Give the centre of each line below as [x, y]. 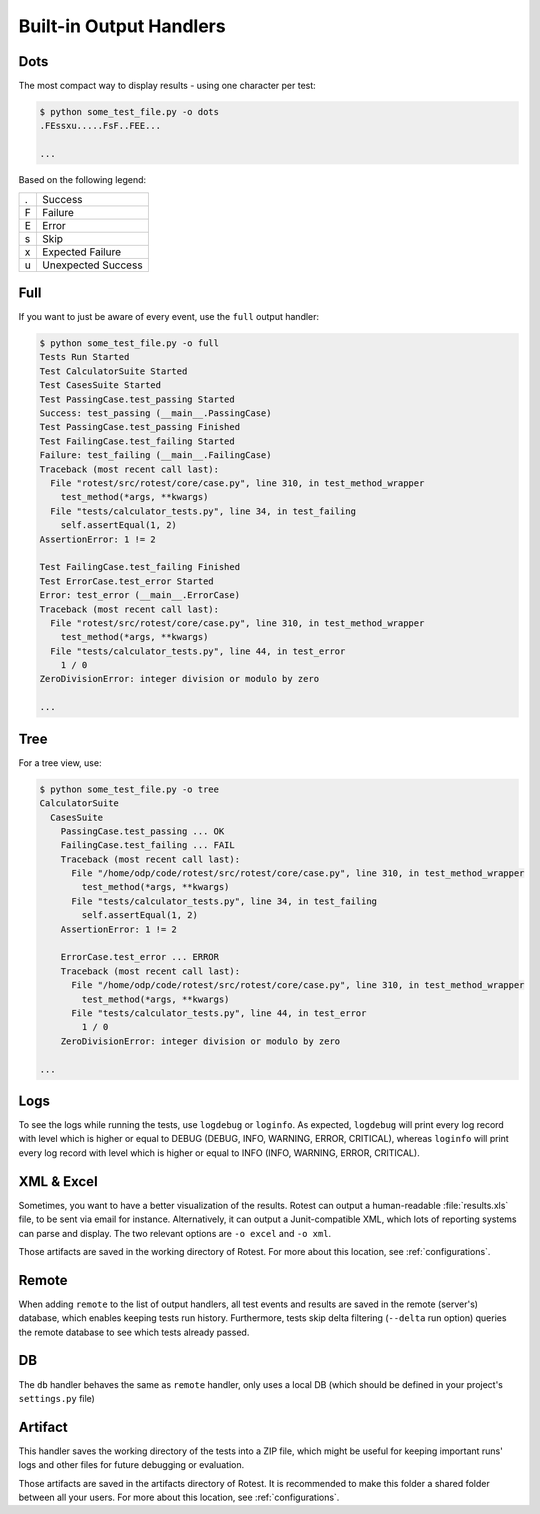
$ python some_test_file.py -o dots [129, 112]
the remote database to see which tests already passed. [134, 1332]
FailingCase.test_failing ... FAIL [147, 845]
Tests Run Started [84, 357]
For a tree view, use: [60, 762]
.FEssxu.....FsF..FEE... [100, 126]
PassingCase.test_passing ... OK [142, 831]
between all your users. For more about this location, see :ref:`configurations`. [179, 1497]
